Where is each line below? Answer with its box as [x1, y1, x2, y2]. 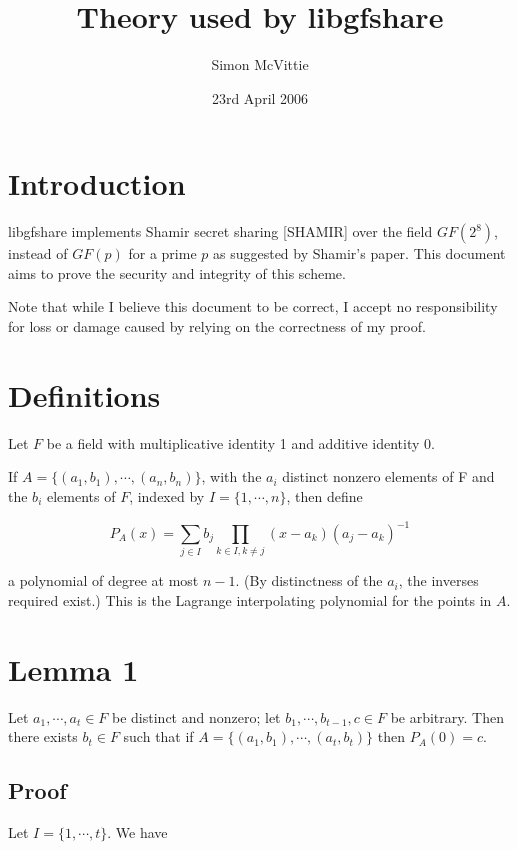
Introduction [8, 163, 186, 204]
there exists [8, 726, 78, 747]
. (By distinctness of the [235, 570, 383, 591]
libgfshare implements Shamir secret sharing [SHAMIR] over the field [8, 221, 433, 242]
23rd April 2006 [211, 87, 309, 108]
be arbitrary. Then [390, 706, 504, 727]
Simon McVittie [211, 54, 309, 75]
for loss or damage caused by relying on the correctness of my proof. [8, 316, 426, 337]
